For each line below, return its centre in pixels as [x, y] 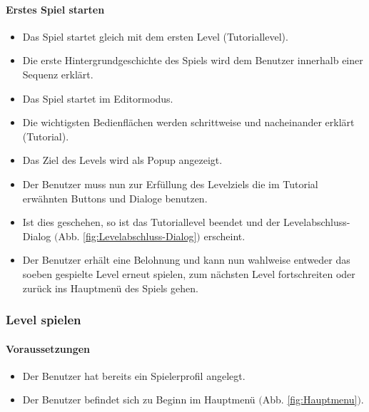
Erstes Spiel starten [55, 9]
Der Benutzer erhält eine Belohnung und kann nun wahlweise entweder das [186, 260]
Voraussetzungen [48, 348]
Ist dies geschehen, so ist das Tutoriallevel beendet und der [151, 222]
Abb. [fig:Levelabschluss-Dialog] [127, 236]
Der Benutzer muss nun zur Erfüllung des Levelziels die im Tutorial [170, 184]
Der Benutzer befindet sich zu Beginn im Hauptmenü [139, 400]
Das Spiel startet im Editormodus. [98, 98]
